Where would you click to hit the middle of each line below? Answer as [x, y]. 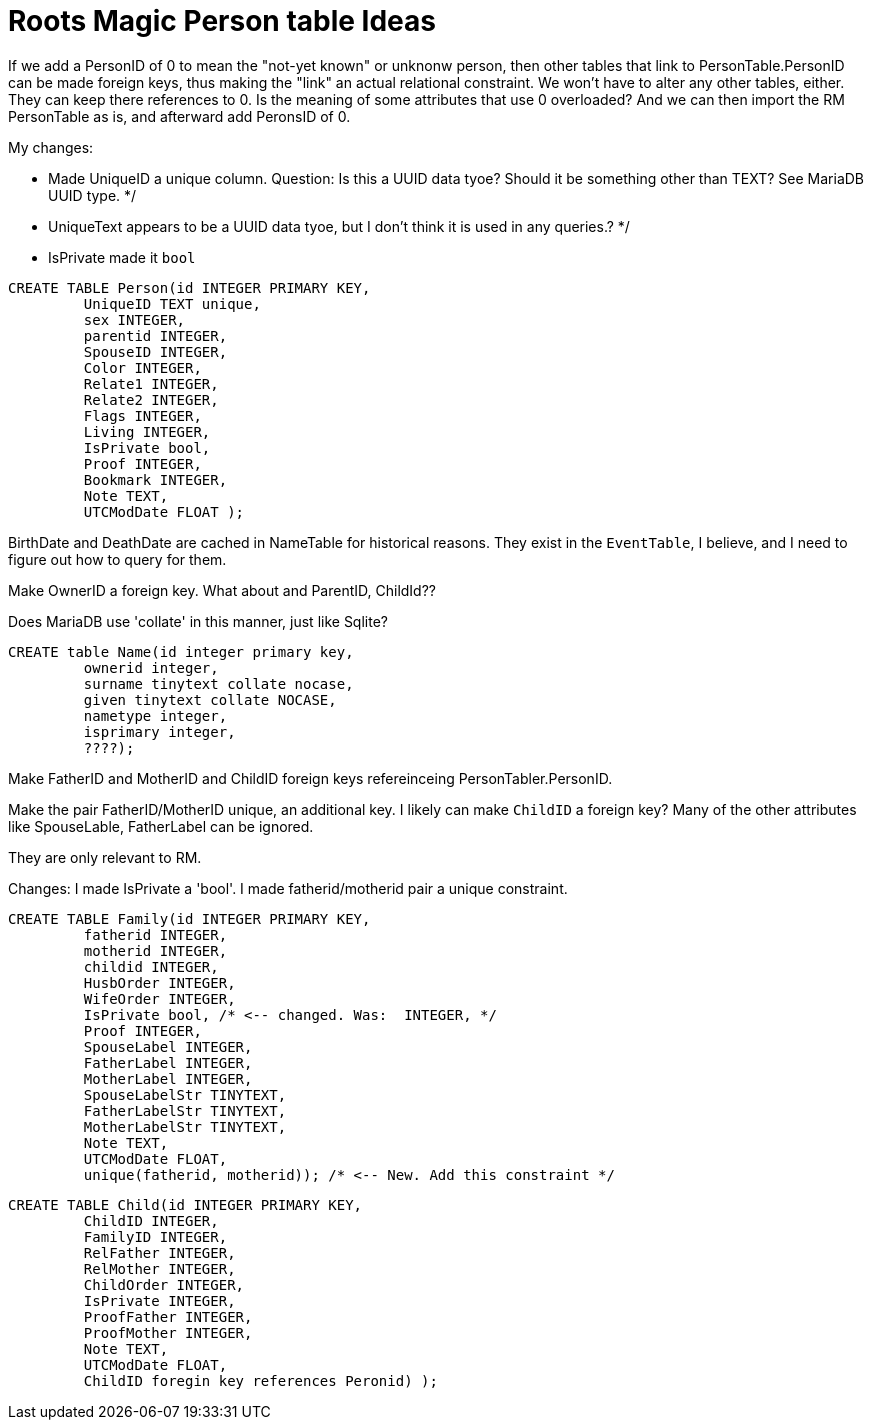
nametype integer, [155, 715]
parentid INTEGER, [155, 335]
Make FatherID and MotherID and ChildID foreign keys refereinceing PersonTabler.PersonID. [310, 778]
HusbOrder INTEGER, [159, 982]
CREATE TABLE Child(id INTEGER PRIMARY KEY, [185, 1204]
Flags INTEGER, [142, 415]
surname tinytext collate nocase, [218, 683]
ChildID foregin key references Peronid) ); [260, 1380]
